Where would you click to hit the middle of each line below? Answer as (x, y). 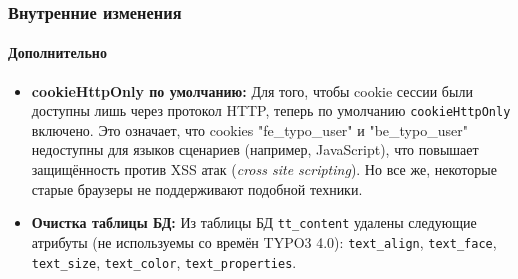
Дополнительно (57, 52)
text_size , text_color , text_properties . (164, 261)
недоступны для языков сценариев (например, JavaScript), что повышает (255, 149)
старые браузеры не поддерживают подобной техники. (197, 188)
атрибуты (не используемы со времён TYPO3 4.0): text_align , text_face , (264, 241)
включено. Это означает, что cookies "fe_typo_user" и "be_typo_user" (249, 129)
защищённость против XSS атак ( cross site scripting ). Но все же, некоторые (264, 169)
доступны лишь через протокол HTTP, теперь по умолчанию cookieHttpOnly (271, 110)
